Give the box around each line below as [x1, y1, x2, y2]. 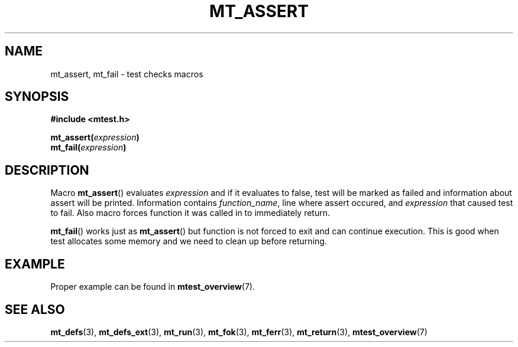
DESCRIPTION [5, 162, 89, 178]
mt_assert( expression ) [50, 132, 140, 143]
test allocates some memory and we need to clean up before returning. [50, 236, 327, 247]
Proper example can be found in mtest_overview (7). [50, 281, 255, 292]
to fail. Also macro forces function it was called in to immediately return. [50, 208, 331, 218]
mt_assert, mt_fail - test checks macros [50, 68, 203, 79]
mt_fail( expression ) [50, 142, 127, 153]
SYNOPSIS [5, 89, 69, 104]
